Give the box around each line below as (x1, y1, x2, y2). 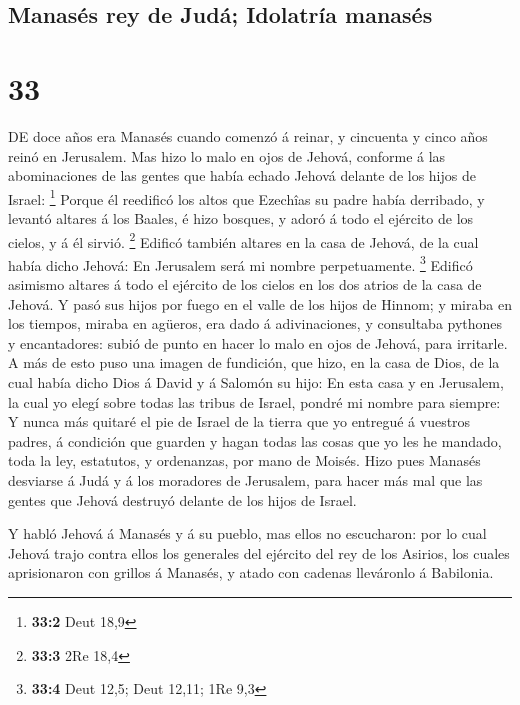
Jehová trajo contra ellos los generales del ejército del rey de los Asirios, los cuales (8, 542, 510, 563)
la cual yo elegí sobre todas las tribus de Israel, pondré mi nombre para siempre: (8, 391, 501, 412)
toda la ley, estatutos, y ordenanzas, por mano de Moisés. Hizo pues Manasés (8, 450, 481, 471)
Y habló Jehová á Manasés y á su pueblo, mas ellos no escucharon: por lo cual (8, 523, 487, 544)
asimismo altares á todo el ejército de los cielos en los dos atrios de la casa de (8, 274, 482, 295)
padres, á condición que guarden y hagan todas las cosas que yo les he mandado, (8, 430, 502, 451)
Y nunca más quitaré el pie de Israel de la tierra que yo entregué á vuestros (8, 411, 471, 432)
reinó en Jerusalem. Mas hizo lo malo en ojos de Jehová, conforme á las (8, 145, 446, 166)
